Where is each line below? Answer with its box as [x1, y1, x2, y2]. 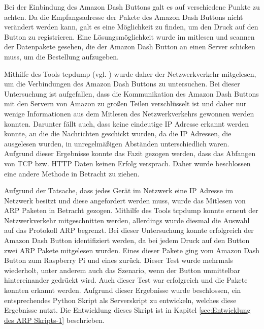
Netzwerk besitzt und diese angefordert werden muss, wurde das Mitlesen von [4, 195, 246, 205]
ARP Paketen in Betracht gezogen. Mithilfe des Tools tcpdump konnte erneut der [4, 205, 258, 216]
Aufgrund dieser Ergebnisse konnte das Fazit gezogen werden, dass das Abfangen [4, 148, 256, 159]
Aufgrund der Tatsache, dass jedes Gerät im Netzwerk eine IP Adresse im [4, 185, 234, 196]
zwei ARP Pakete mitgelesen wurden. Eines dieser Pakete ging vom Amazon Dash [4, 245, 260, 255]
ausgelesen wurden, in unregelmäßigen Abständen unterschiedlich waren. [4, 138, 229, 148]
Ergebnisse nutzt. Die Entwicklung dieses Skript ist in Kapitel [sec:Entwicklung [4, 305, 251, 315]
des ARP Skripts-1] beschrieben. [4, 314, 105, 325]
